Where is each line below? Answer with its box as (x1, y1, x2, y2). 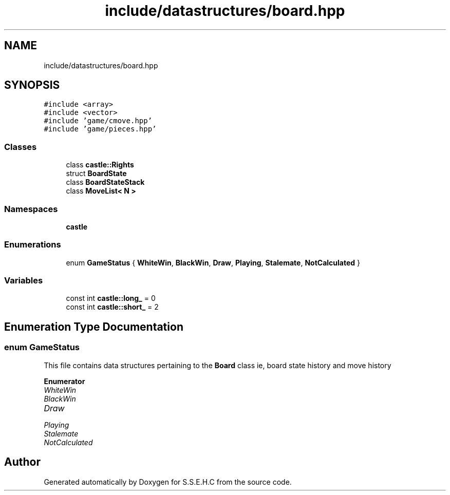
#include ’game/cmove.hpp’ (44, 117, 153, 125)
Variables (4, 275, 43, 286)
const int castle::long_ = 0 (66, 294, 156, 303)
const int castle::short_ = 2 (66, 302, 159, 312)
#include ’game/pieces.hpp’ (44, 125, 157, 134)
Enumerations (4, 239, 61, 250)
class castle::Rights (66, 160, 134, 169)
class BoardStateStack (66, 178, 145, 187)
